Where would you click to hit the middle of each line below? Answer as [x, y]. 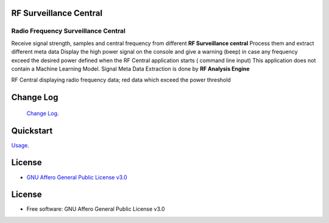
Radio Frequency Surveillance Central [69, 31]
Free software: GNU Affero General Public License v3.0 [96, 209]
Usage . [20, 145]
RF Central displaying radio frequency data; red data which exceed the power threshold [121, 80]
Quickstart [32, 131]
